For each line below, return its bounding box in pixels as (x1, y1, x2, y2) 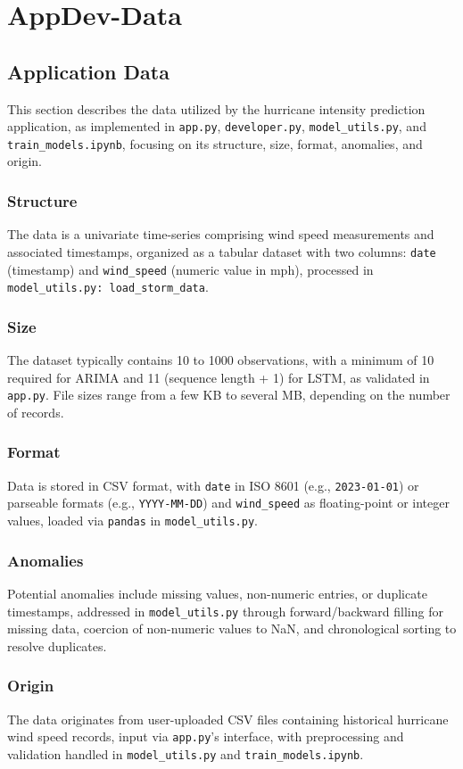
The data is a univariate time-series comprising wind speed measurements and (7, 225, 434, 244)
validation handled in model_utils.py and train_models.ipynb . (7, 744, 364, 763)
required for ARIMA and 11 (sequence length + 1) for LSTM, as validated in (7, 368, 430, 386)
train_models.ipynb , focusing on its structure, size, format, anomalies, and (7, 134, 423, 153)
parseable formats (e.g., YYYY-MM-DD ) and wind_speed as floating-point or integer (7, 493, 450, 512)
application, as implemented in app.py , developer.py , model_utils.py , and (7, 117, 426, 136)
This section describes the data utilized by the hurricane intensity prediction (7, 99, 426, 118)
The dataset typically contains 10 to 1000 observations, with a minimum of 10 (7, 351, 434, 369)
